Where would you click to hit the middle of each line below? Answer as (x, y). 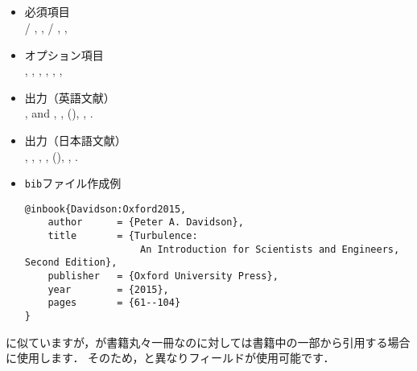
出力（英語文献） (70, 97)
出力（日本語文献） (75, 140)
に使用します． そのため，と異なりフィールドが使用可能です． (170, 358)
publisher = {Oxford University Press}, (163, 276)
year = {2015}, (108, 289)
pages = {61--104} (114, 303)
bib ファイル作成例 (73, 183)
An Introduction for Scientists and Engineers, (270, 249)
